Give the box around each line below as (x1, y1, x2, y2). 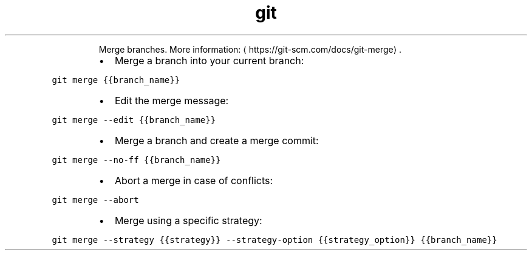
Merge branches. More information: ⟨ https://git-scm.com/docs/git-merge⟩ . (98, 44, 402, 55)
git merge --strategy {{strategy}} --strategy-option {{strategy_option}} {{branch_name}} (52, 234, 497, 245)
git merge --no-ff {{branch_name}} (52, 154, 221, 165)
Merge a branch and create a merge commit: (114, 134, 319, 147)
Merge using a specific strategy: (114, 214, 262, 227)
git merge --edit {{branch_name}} (52, 114, 216, 125)
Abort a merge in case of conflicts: (114, 174, 273, 187)
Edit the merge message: (114, 94, 229, 107)
